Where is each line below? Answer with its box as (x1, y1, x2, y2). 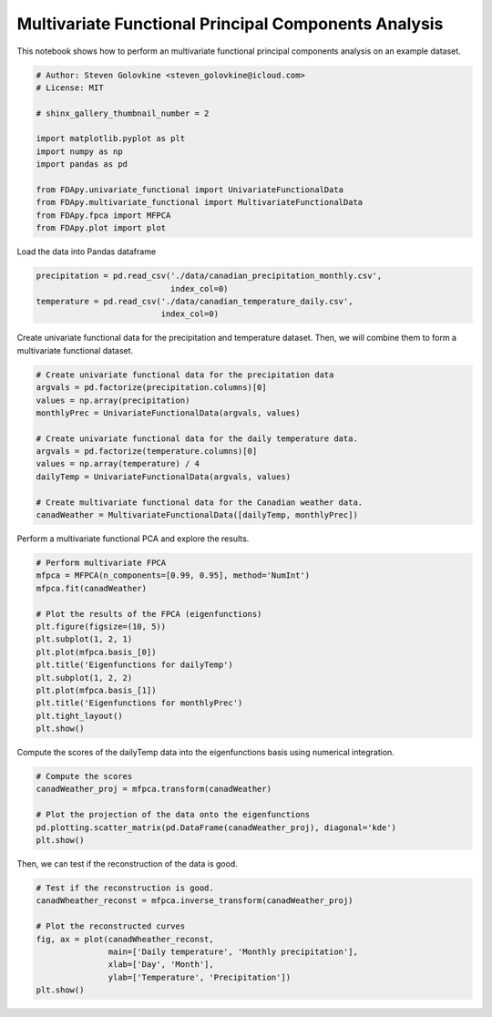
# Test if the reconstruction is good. (36, 882, 214, 893)
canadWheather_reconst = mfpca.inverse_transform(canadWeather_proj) (36, 896, 354, 906)
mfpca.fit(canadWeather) (36, 583, 148, 593)
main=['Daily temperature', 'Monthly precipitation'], (108, 946, 359, 957)
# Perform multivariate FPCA (36, 557, 167, 568)
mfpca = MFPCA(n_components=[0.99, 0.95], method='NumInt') (36, 570, 311, 580)
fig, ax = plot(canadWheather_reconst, (36, 934, 214, 944)
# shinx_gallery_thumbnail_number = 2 (36, 108, 210, 118)
